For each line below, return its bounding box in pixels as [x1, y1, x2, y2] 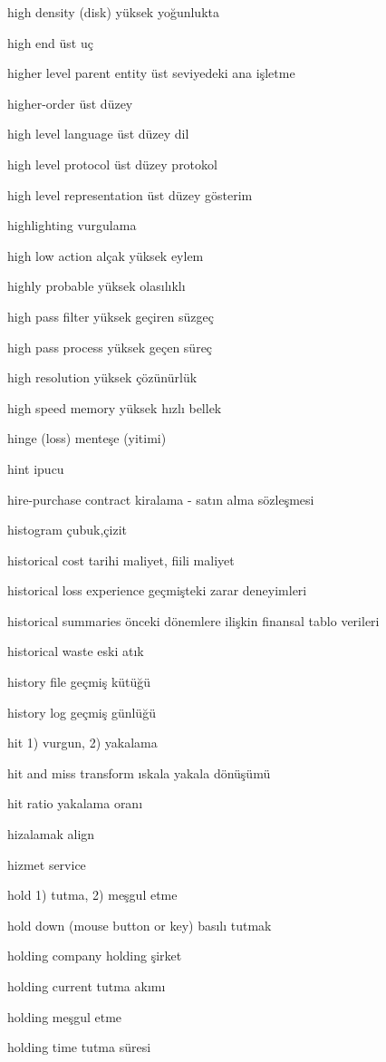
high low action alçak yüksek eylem [7, 246, 204, 265]
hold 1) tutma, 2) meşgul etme [7, 885, 178, 904]
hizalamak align [7, 825, 95, 844]
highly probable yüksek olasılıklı [7, 276, 186, 295]
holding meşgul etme [7, 1007, 122, 1026]
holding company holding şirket [7, 946, 182, 965]
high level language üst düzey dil [7, 124, 189, 143]
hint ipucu [7, 459, 64, 478]
